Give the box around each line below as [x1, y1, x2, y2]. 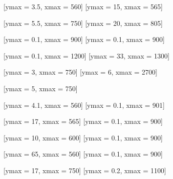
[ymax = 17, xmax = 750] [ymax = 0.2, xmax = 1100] [3, 165, 166, 175]
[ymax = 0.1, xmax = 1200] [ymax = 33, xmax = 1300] [3, 50, 170, 60]
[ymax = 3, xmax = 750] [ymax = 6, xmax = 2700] [3, 67, 157, 77]
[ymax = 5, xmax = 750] [3, 83, 78, 93]
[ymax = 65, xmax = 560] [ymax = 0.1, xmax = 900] [3, 149, 163, 159]
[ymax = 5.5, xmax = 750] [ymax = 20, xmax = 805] [3, 18, 163, 28]
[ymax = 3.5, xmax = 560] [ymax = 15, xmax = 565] [3, 1, 163, 11]
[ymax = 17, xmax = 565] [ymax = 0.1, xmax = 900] [3, 116, 163, 126]
